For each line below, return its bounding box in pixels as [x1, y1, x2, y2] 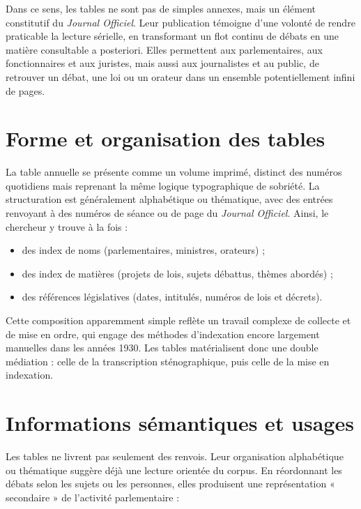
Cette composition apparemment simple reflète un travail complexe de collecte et [6, 313, 351, 328]
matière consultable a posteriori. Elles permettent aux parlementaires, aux [6, 42, 323, 56]
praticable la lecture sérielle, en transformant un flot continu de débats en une [6, 29, 339, 43]
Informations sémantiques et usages [6, 409, 354, 437]
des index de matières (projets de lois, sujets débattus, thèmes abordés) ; [22, 266, 333, 280]
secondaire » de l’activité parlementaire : [6, 489, 180, 504]
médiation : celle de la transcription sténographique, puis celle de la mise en [6, 354, 330, 368]
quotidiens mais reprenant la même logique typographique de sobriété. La [6, 178, 320, 192]
